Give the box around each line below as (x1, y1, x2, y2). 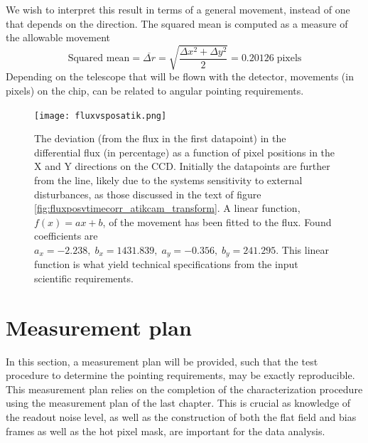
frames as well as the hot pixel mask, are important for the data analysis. (6, 423, 325, 438)
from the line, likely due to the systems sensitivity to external (34, 172, 303, 187)
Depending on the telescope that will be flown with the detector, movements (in (6, 69, 354, 84)
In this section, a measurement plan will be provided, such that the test (6, 353, 318, 368)
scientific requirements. (34, 270, 134, 285)
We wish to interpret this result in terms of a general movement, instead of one (6, 2, 350, 16)
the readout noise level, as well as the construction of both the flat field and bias (6, 410, 357, 425)
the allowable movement (6, 30, 110, 45)
